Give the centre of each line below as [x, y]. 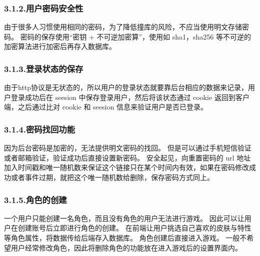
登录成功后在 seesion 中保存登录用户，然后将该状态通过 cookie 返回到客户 [130, 97]
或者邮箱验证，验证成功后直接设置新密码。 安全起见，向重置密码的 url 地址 [127, 157]
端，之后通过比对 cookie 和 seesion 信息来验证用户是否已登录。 [106, 107]
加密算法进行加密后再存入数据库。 [60, 46]
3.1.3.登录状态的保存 [44, 68]
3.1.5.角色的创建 [35, 199]
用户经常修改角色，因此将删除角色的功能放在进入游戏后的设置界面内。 [126, 247]
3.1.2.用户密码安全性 [44, 8]
